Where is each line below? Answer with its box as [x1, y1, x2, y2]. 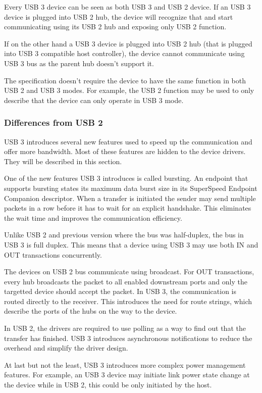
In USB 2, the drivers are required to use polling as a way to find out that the [4, 323, 246, 333]
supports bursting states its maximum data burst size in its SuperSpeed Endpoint [4, 182, 257, 193]
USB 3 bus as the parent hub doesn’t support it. [4, 58, 154, 68]
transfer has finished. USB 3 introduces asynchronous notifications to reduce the [4, 332, 252, 343]
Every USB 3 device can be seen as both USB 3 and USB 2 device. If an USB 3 [4, 2, 251, 12]
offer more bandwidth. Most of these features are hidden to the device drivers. [4, 146, 246, 157]
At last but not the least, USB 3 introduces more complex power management [4, 359, 246, 370]
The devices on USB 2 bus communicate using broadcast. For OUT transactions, [4, 266, 254, 277]
